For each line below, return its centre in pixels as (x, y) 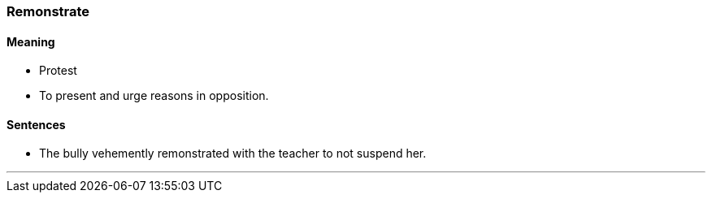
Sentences (36, 124)
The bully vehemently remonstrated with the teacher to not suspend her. (233, 154)
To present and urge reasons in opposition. (154, 96)
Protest (58, 71)
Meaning (31, 41)
